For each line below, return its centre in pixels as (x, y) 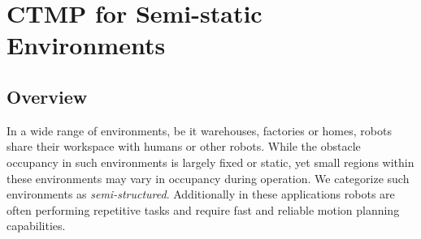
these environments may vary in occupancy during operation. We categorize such (208, 178)
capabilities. (36, 226)
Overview (47, 96)
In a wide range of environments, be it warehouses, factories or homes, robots (199, 130)
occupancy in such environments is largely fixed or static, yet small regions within (210, 162)
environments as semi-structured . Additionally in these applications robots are (201, 194)
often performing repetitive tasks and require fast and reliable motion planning (203, 209)
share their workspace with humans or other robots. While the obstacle (184, 146)
